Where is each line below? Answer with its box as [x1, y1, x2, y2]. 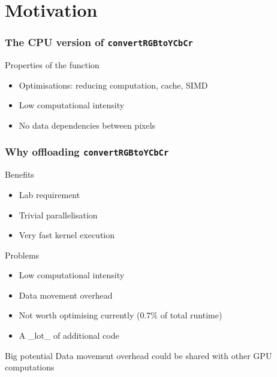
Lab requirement [19, 188, 80, 200]
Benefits [5, 168, 34, 181]
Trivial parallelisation [19, 208, 98, 221]
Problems [5, 248, 40, 261]
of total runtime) [160, 309, 222, 321]
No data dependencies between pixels [19, 118, 156, 131]
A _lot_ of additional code [19, 329, 119, 342]
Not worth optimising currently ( [19, 309, 140, 321]
